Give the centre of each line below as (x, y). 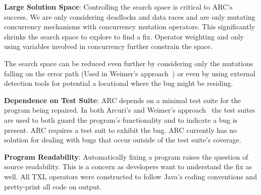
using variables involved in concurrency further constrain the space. (108, 46)
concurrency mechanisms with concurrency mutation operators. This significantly (130, 27)
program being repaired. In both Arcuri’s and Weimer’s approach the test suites (130, 110)
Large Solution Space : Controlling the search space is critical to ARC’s (118, 7)
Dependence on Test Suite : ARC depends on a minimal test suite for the (123, 100)
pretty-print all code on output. (53, 186)
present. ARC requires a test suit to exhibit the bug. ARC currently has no (121, 130)
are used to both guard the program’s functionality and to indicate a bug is (121, 119)
